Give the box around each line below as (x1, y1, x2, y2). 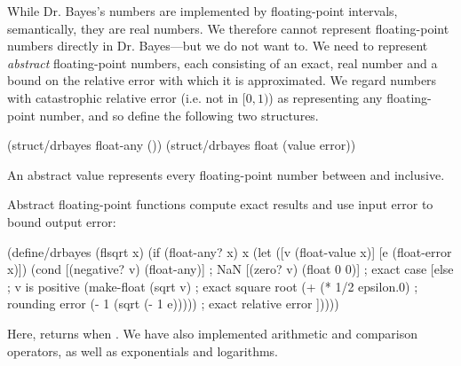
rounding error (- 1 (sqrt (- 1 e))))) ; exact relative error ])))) (7, 294, 339, 313)
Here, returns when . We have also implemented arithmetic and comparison (7, 323, 418, 342)
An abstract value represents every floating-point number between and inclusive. (7, 165, 445, 183)
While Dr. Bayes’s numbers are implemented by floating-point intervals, (7, 2, 398, 19)
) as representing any (268, 88, 383, 106)
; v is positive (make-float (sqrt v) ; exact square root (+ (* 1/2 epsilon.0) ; (7, 276, 418, 295)
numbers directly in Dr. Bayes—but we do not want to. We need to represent (7, 36, 428, 55)
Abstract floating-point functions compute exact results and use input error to (7, 195, 433, 214)
